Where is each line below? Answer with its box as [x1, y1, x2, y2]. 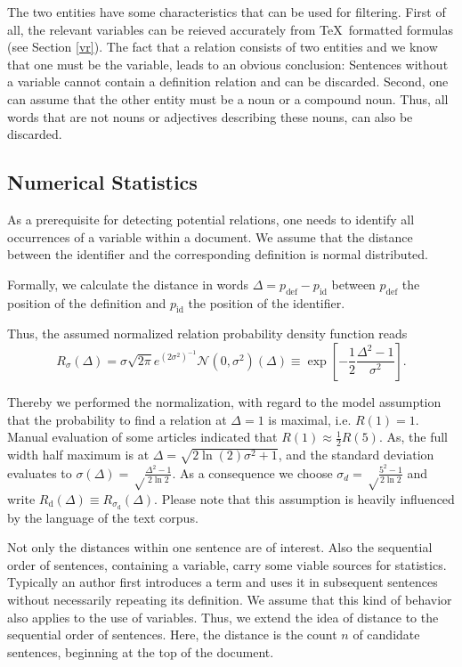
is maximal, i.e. [268, 410, 352, 428]
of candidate [353, 625, 420, 644]
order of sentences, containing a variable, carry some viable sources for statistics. [7, 555, 447, 573]
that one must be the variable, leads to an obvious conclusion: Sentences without [7, 54, 449, 73]
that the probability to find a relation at [7, 410, 227, 428]
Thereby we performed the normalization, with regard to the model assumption [7, 392, 442, 411]
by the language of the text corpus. [7, 508, 199, 526]
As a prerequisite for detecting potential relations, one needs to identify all [7, 209, 415, 228]
